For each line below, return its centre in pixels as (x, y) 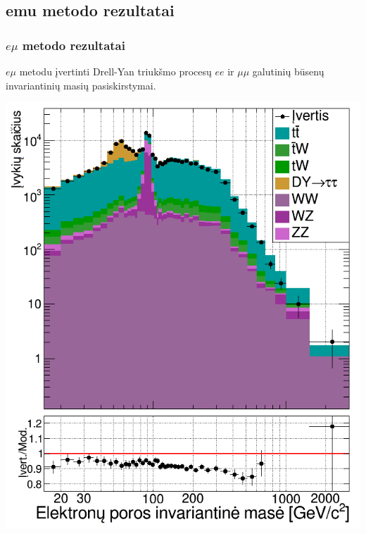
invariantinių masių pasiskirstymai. (81, 85)
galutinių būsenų (288, 71)
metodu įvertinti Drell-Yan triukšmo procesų (115, 71)
